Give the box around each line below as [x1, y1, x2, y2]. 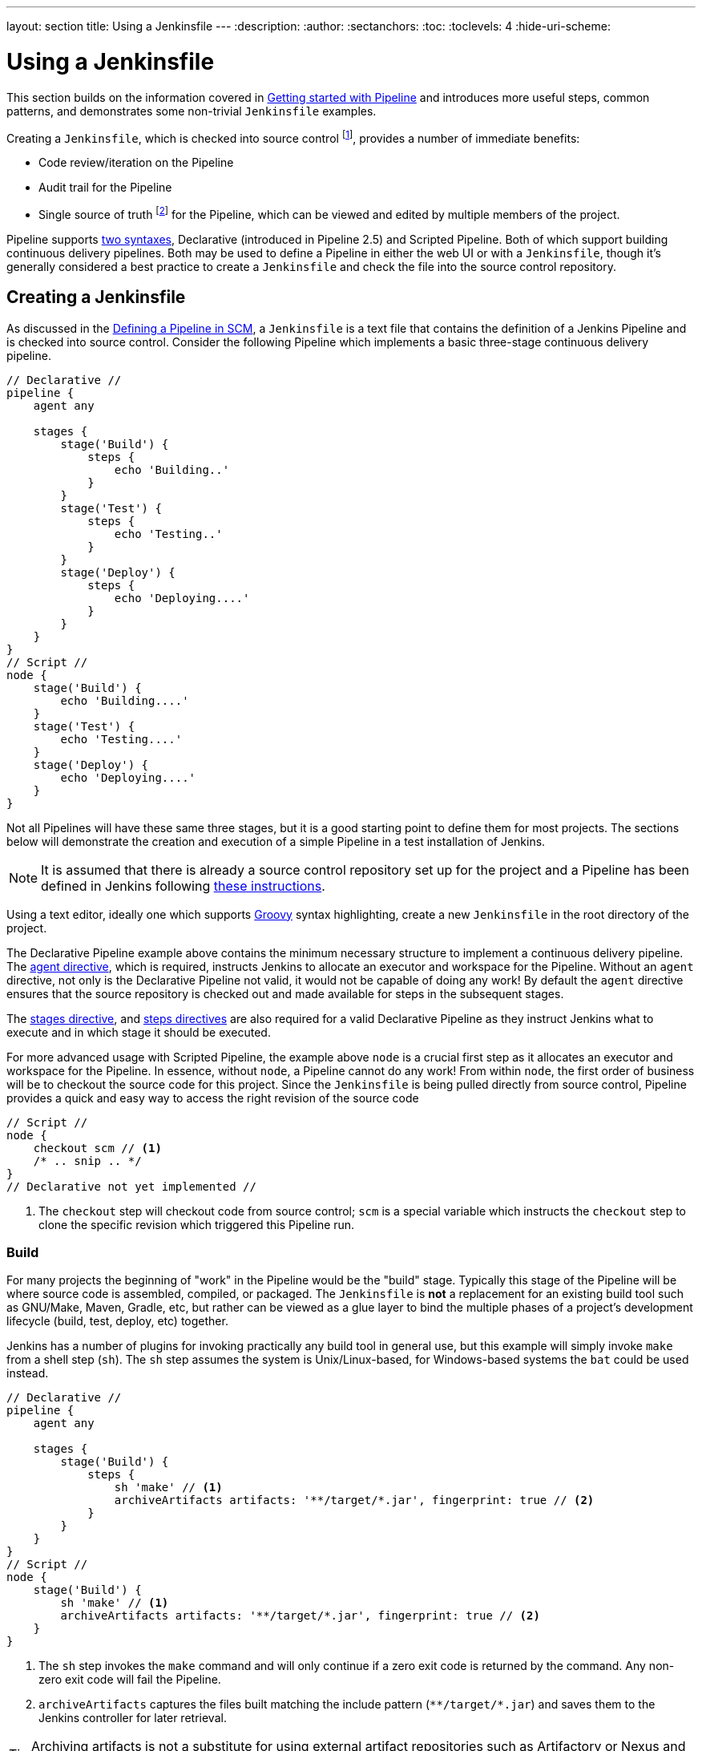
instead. [6, 1366, 49, 1381]
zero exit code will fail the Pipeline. [38, 1672, 221, 1687]
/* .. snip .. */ [33, 1154, 142, 1167]
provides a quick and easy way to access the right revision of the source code [6, 1090, 419, 1105]
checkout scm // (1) [33, 1141, 162, 1155]
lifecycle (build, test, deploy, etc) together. [6, 1314, 228, 1328]
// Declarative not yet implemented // [6, 1179, 256, 1193]
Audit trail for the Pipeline [38, 180, 172, 195]
